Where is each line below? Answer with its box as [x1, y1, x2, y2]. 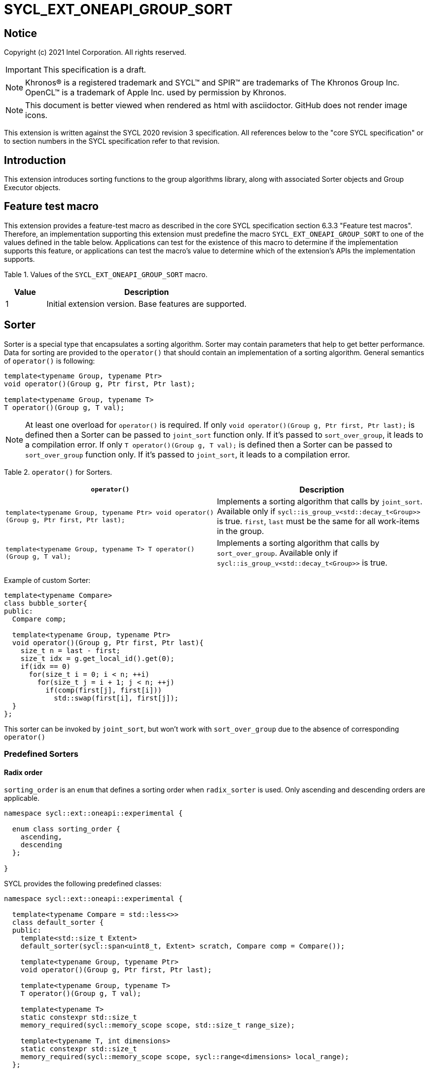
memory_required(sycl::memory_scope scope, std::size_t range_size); [20, 1021, 295, 1030]
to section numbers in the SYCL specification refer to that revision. [4, 137, 220, 146]
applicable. [4, 794, 39, 803]
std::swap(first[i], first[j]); [54, 694, 179, 702]
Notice [4, 27, 37, 40]
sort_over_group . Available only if [217, 547, 338, 558]
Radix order [4, 768, 43, 777]
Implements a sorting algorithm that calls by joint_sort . [217, 496, 423, 506]
